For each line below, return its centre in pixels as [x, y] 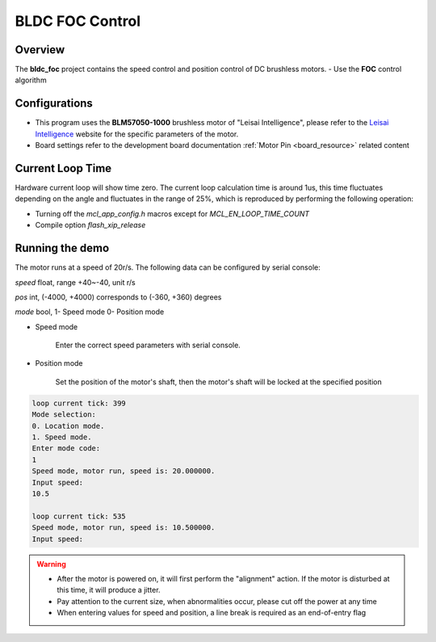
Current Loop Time [63, 168]
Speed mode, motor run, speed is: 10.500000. [124, 528]
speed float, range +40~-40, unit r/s [75, 282]
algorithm [31, 80]
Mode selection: [64, 415]
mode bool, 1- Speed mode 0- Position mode [90, 312]
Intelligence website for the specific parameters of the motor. [137, 134]
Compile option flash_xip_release [90, 225]
